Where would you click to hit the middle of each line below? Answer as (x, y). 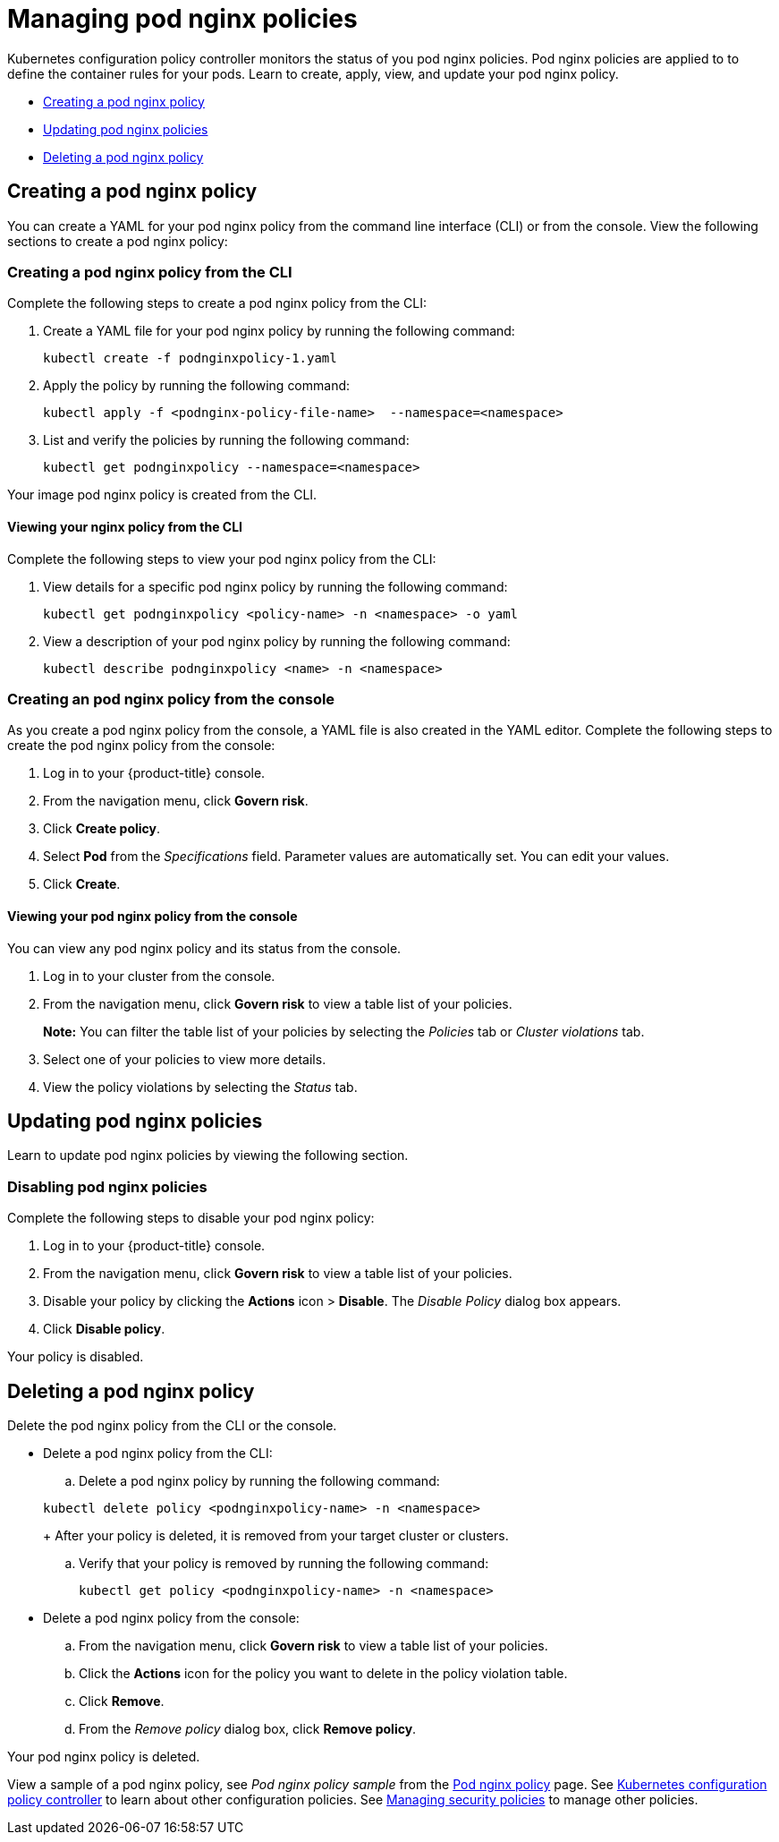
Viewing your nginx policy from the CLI (125, 526)
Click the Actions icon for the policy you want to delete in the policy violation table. (323, 1673)
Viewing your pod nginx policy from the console (152, 916)
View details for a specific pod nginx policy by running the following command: (275, 586)
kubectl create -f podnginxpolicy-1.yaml (190, 358)
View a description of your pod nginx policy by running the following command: (277, 641)
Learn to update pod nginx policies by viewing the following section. (208, 1156)
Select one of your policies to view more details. (185, 1059)
